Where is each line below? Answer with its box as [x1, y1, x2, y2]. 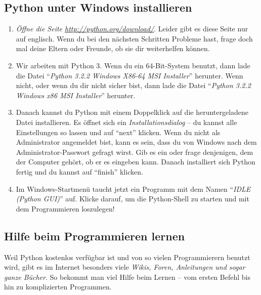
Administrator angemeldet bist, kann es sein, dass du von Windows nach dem [16, 137, 257, 147]
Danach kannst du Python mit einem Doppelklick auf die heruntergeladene [16, 107, 249, 117]
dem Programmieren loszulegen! [16, 203, 115, 214]
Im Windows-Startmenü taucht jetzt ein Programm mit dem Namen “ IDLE [16, 183, 251, 194]
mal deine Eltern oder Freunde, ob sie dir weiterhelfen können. [16, 43, 210, 54]
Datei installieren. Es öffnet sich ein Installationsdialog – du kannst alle [16, 116, 237, 127]
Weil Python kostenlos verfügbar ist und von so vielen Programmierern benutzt [4, 251, 250, 262]
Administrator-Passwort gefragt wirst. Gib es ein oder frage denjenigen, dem [16, 146, 253, 157]
